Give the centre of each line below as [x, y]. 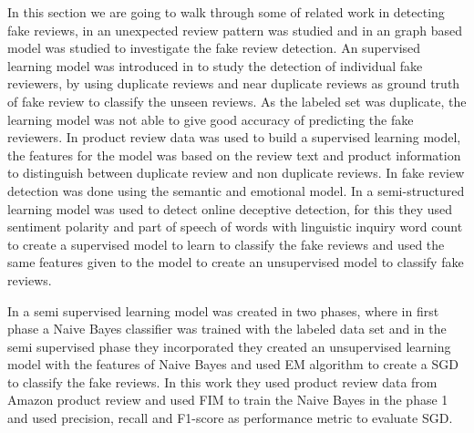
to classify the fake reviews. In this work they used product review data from [222, 381]
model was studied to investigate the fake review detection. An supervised [214, 48]
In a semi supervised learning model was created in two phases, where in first [223, 310]
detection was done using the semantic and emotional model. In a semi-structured [236, 190]
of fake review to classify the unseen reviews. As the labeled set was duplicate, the [237, 101]
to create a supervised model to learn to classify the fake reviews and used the [226, 244]
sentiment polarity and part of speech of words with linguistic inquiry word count [235, 227]
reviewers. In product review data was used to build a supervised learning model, [234, 137]
